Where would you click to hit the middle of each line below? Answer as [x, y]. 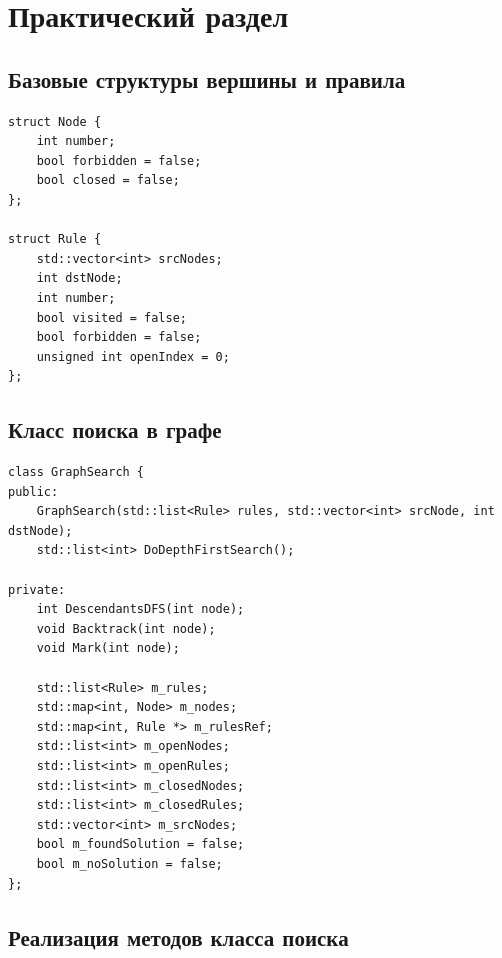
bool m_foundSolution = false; [140, 844]
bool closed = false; [108, 180]
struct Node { [55, 121]
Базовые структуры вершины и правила [207, 78]
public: [33, 491]
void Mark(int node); [108, 648]
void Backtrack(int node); [126, 628]
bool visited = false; [111, 317]
